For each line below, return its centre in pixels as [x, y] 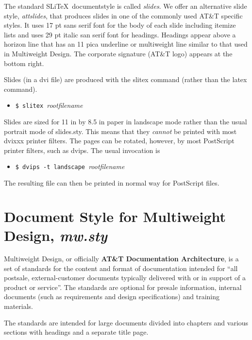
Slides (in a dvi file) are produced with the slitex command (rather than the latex [126, 79]
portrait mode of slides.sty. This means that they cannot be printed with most [120, 131]
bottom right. [24, 63]
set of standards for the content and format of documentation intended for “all [121, 268]
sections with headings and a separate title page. [76, 332]
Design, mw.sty [56, 235]
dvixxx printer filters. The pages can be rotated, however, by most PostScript [119, 141]
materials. [19, 306]
